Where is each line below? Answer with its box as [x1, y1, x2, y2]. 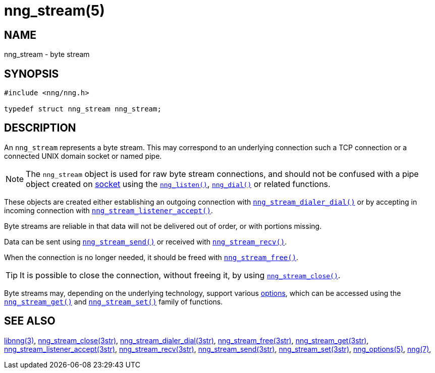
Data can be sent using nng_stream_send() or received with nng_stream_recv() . [4, 237, 287, 246]
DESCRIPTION [4, 121, 76, 135]
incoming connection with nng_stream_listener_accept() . [4, 206, 213, 215]
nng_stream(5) [4, 2, 105, 19]
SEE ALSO [4, 315, 56, 328]
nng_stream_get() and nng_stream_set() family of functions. [4, 297, 223, 306]
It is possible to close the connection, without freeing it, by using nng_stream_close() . [20, 270, 341, 280]
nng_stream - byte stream [4, 50, 90, 59]
